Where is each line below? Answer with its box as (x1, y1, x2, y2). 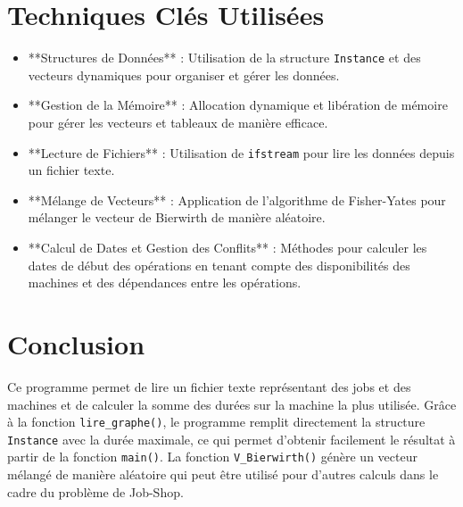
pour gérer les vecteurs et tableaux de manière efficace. (28, 112, 328, 131)
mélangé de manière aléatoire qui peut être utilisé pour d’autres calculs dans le (7, 465, 439, 484)
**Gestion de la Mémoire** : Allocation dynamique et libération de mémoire (28, 96, 448, 114)
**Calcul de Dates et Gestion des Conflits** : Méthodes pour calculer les (28, 238, 427, 256)
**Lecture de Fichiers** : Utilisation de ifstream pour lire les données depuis (28, 143, 455, 162)
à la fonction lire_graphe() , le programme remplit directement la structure (7, 412, 426, 431)
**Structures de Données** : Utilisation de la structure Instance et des (28, 48, 421, 67)
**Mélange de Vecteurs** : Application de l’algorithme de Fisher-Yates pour (28, 190, 446, 209)
